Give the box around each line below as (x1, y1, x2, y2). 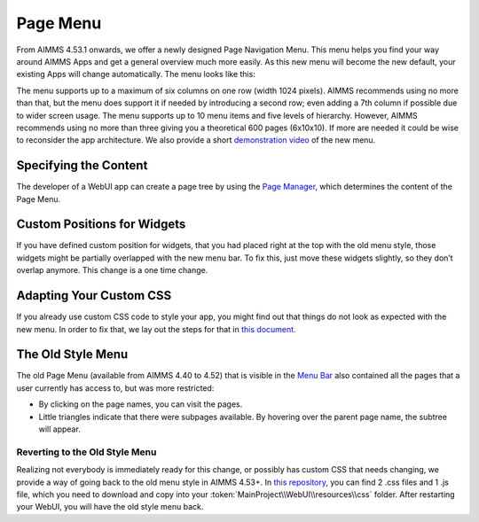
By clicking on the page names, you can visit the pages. (38, 399, 243, 409)
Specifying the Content (16, 158, 148, 173)
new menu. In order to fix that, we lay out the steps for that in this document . (16, 323, 296, 334)
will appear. (38, 424, 82, 434)
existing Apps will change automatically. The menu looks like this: (16, 69, 256, 80)
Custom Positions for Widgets (16, 217, 186, 232)
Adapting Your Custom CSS (16, 288, 172, 303)
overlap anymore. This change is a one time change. (16, 265, 208, 276)
